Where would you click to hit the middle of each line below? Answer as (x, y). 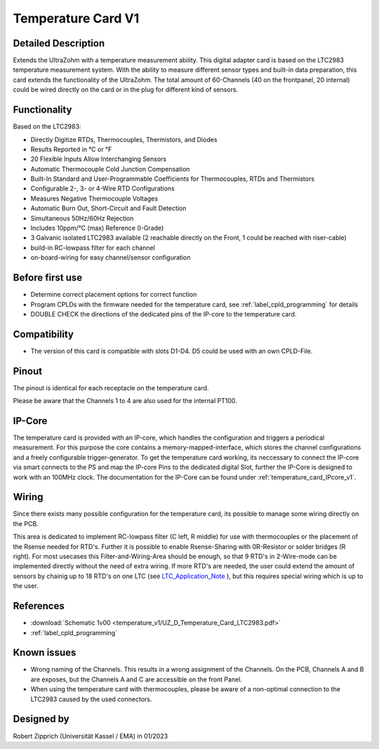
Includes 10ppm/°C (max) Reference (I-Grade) (97, 228)
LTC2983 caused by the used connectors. (91, 699)
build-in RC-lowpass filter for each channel (93, 248)
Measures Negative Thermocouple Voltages (94, 198)
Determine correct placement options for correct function (114, 295)
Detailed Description (59, 43)
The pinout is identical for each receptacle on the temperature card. (111, 388)
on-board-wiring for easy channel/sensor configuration (111, 257)
